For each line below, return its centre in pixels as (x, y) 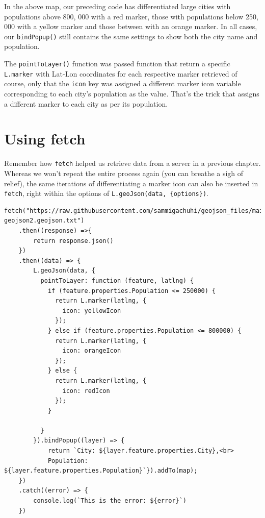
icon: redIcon (86, 391)
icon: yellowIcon (92, 311)
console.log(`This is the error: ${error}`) (110, 501)
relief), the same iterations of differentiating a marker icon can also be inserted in (131, 183)
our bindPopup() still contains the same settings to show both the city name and (131, 36)
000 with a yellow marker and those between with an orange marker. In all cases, (131, 26)
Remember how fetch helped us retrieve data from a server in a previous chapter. (132, 163)
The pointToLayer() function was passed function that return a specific (117, 64)
